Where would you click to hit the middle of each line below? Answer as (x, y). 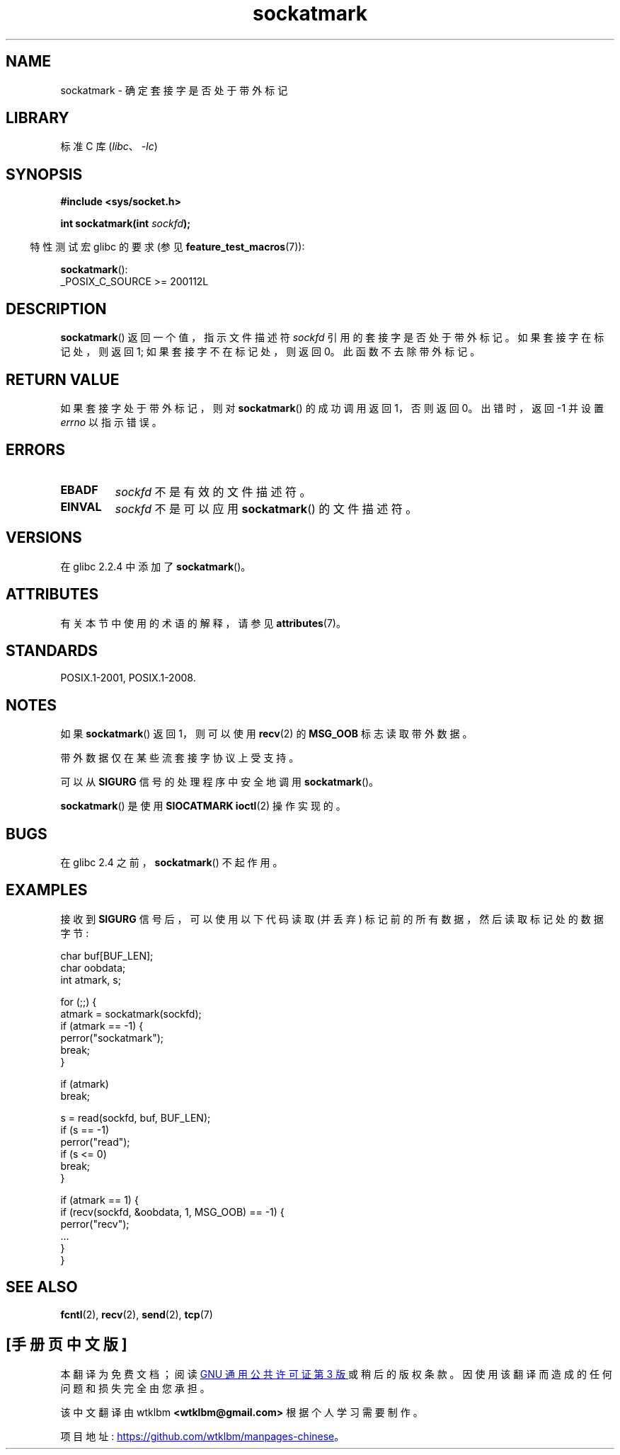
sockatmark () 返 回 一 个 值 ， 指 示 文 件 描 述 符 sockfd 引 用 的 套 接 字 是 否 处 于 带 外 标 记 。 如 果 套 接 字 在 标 (332, 338)
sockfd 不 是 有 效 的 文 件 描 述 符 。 (213, 491)
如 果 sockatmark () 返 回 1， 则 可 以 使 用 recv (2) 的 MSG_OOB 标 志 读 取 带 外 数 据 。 (266, 734)
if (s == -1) (85, 1129)
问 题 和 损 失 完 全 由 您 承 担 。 (135, 1388)
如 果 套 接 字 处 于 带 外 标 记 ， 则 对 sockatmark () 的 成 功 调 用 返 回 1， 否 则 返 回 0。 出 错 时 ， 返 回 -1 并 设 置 (332, 408)
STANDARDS (52, 650)
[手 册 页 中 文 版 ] (67, 1345)
